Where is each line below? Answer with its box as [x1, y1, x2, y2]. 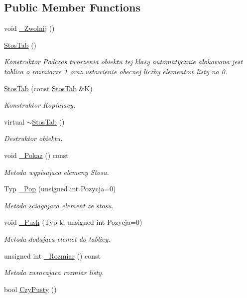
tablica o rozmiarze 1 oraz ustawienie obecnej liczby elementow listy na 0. [4, 66, 228, 76]
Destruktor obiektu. [4, 133, 63, 144]
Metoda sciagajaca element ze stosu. [4, 200, 114, 210]
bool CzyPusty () [4, 284, 57, 294]
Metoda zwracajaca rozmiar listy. [4, 267, 104, 278]
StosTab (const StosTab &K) [4, 83, 93, 93]
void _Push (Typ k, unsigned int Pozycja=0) [4, 217, 142, 227]
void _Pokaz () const [4, 149, 69, 160]
